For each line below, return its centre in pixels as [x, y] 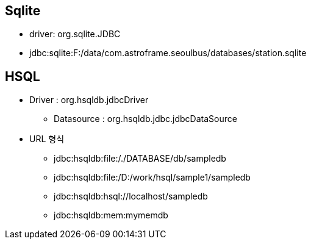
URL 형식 [47, 139]
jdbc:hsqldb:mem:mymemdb [111, 215]
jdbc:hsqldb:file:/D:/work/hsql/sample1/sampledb [152, 178]
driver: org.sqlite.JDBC [75, 34]
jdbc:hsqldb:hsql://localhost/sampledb [131, 196]
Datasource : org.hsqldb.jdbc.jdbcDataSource [145, 119]
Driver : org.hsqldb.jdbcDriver [89, 100]
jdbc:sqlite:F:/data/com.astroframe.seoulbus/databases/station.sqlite [168, 53]
